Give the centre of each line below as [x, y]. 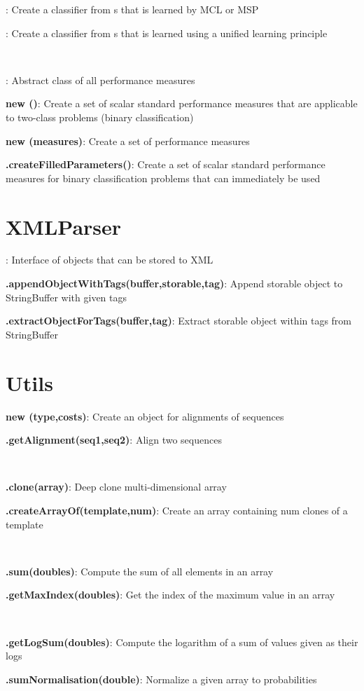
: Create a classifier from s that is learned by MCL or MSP [132, 9]
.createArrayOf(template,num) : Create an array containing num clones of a [177, 510]
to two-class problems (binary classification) [100, 117]
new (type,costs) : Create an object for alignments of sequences [145, 416]
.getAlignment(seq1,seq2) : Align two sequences [114, 440]
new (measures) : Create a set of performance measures [128, 141]
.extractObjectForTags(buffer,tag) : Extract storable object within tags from [179, 321]
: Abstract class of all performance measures [100, 80]
